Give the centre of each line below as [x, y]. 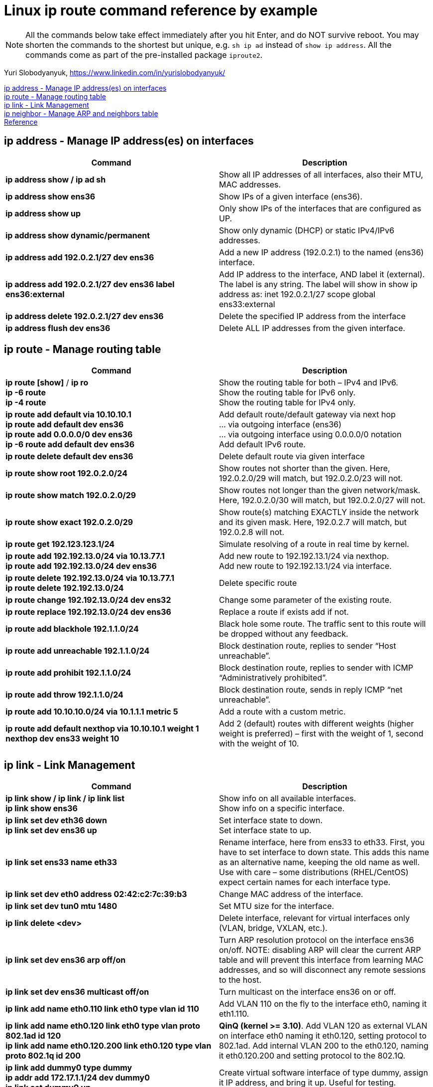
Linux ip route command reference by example [161, 10]
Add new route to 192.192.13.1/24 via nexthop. [304, 556]
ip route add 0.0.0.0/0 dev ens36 [69, 435]
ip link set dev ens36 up [51, 830]
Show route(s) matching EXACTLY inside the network [319, 512]
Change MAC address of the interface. [291, 894]
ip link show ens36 [42, 809]
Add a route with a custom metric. [282, 712]
